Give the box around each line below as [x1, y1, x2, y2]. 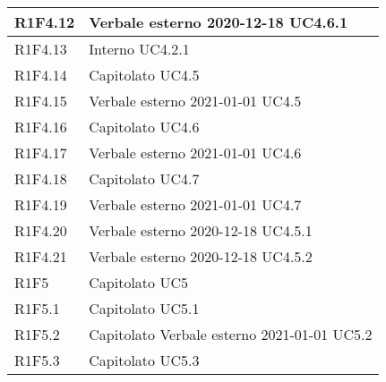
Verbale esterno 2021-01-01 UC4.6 [89, 142, 302, 163]
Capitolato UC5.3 [89, 350, 200, 370]
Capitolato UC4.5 [89, 64, 200, 85]
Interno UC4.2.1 [89, 38, 190, 59]
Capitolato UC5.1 [89, 298, 200, 318]
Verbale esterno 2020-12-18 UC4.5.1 [89, 220, 313, 241]
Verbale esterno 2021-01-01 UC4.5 [89, 90, 302, 111]
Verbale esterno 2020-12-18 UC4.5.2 [89, 246, 313, 267]
